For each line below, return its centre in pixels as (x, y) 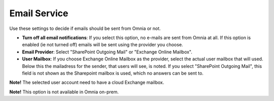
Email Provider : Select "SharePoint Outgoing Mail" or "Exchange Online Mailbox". (107, 52)
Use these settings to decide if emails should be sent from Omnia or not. (85, 28)
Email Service (39, 13)
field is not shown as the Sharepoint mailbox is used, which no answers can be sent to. (113, 73)
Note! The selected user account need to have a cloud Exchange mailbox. (87, 82)
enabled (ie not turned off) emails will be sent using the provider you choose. (102, 45)
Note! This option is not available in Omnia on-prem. (64, 92)
